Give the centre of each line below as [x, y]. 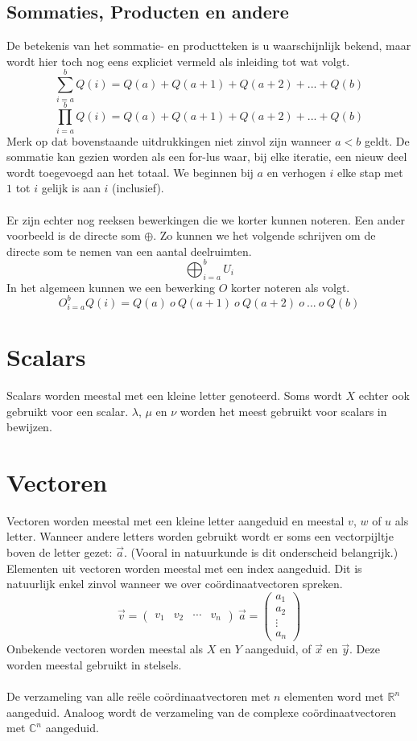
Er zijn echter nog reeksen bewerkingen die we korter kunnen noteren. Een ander [206, 219]
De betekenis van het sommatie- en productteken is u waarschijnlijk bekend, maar [209, 45]
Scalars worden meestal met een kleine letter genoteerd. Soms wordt [174, 395]
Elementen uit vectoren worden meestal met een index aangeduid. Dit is [184, 568]
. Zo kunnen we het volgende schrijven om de [264, 235]
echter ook [384, 395]
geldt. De [387, 140]
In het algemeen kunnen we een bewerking [111, 287]
